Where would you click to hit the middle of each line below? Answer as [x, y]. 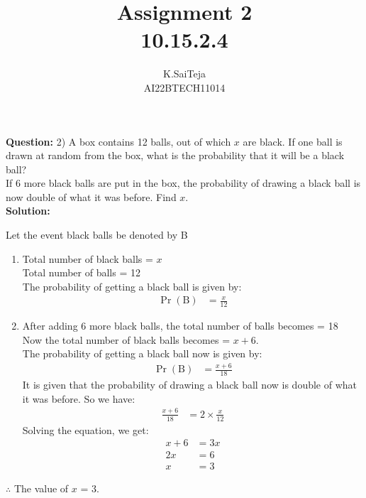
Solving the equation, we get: [85, 429]
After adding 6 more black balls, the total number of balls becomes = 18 [180, 326]
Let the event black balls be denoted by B [97, 235]
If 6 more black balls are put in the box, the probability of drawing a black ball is [183, 183]
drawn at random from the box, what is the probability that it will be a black [175, 155]
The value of [41, 488]
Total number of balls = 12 [81, 272]
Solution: [28, 211]
